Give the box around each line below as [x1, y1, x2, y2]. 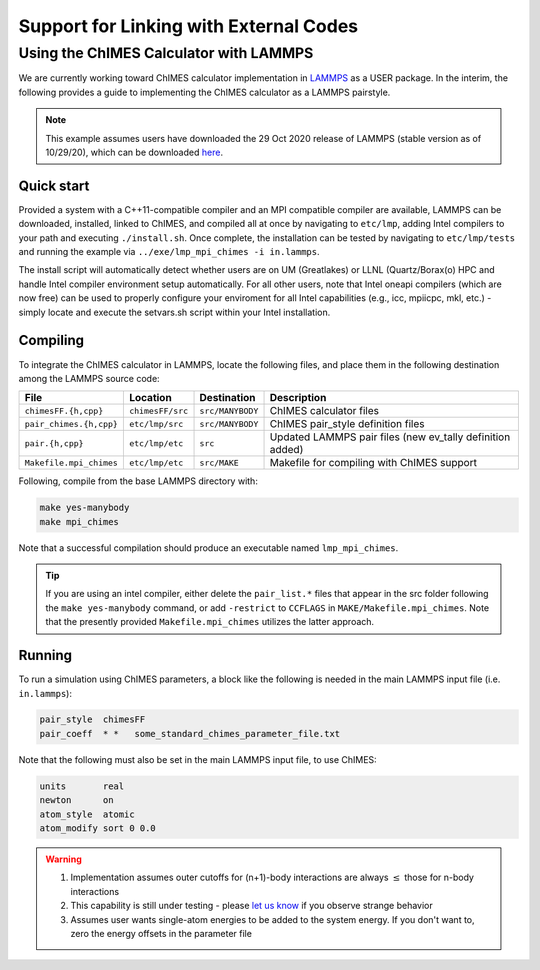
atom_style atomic [39, 808, 135, 820]
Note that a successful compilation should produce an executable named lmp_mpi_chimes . [18, 541, 399, 554]
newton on [39, 795, 114, 806]
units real [39, 780, 125, 792]
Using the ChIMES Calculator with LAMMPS [18, 44, 314, 62]
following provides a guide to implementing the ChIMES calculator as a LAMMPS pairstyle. [18, 86, 391, 98]
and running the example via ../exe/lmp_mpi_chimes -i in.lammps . [18, 246, 320, 258]
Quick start [18, 177, 90, 194]
